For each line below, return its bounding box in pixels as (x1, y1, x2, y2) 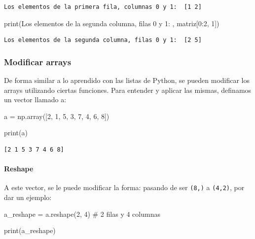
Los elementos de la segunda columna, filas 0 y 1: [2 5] (4, 37, 202, 44)
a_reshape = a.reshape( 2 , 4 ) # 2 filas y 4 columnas (4, 208, 160, 219)
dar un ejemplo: (4, 192, 52, 202)
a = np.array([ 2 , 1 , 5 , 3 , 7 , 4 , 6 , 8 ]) (4, 111, 109, 121)
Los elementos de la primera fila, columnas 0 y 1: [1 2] (4, 3, 202, 10)
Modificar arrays (4, 55, 72, 68)
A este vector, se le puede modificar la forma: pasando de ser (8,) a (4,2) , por (4, 182, 245, 193)
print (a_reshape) (4, 225, 56, 236)
